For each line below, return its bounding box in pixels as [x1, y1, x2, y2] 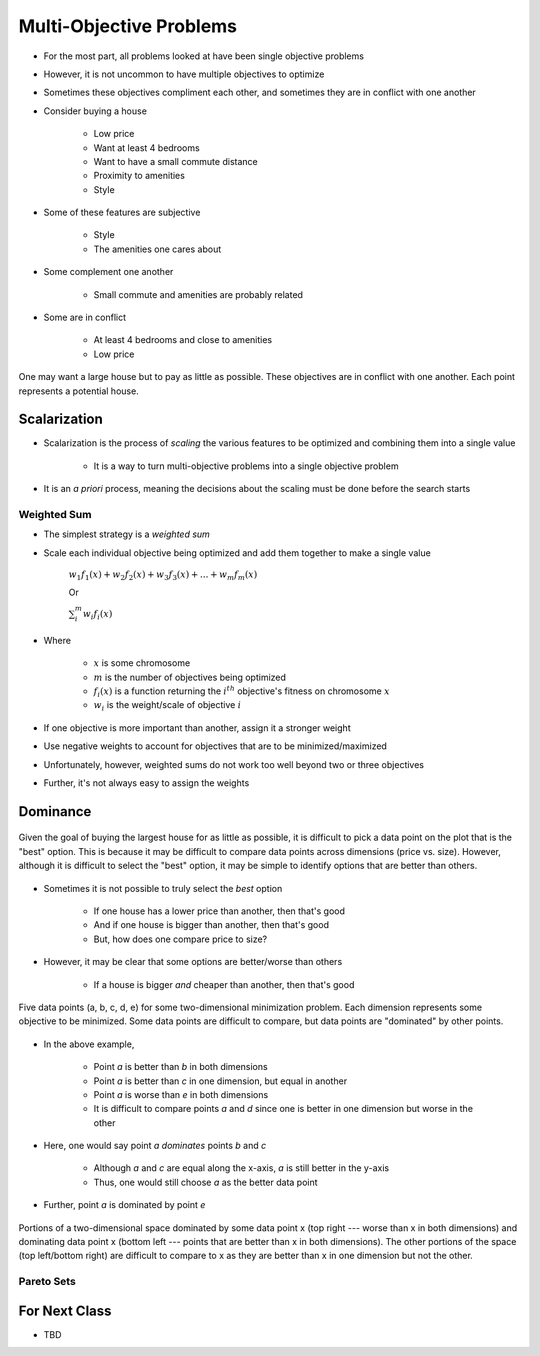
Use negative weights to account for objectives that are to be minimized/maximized [43, 740, 387, 752]
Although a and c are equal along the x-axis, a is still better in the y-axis [93, 1162, 390, 1174]
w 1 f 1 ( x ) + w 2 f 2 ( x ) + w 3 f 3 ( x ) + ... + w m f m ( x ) [68, 569, 258, 582]
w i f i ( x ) [82, 608, 113, 622]
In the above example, [43, 1038, 135, 1050]
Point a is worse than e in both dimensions [93, 1088, 269, 1100]
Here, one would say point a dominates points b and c [43, 1140, 267, 1152]
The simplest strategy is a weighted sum [43, 528, 210, 540]
